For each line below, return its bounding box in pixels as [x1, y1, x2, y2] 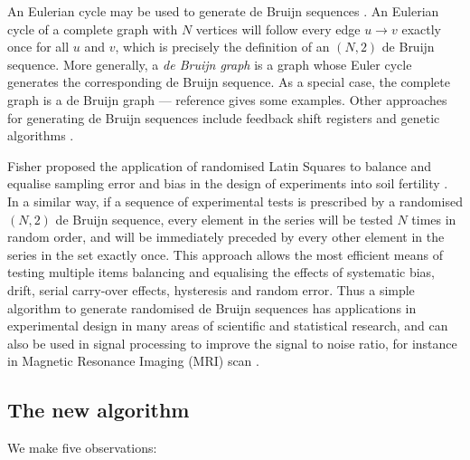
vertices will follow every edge [195, 19, 361, 38]
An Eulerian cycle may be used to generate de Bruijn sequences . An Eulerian [7, 2, 439, 20]
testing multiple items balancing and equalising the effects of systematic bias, [7, 263, 436, 282]
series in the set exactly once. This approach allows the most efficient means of [7, 244, 443, 264]
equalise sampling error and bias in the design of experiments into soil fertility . [7, 174, 448, 193]
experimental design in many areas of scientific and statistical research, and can [7, 316, 448, 335]
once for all [7, 37, 70, 56]
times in [411, 209, 456, 228]
